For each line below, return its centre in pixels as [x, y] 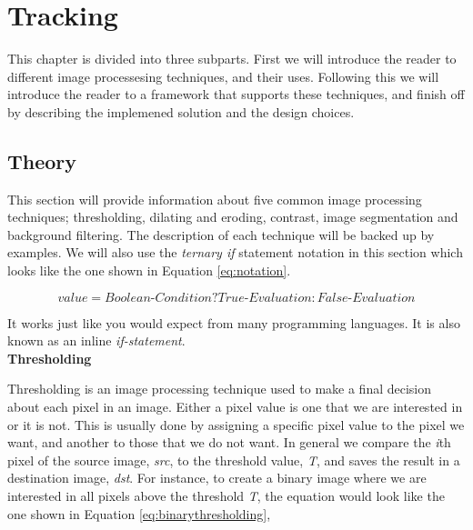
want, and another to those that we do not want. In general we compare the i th [229, 442]
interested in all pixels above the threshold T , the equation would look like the [226, 496]
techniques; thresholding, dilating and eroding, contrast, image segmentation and [233, 217]
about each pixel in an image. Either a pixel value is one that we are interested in [235, 407]
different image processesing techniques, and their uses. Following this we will [223, 76]
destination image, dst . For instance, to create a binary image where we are [217, 478]
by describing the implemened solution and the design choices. [181, 111]
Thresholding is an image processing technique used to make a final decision [220, 389]
